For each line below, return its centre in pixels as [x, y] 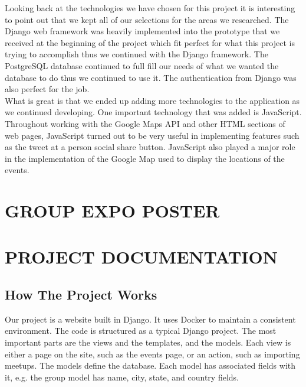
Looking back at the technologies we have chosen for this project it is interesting [150, 8]
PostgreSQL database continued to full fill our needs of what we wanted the [142, 65]
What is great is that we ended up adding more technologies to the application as [152, 100]
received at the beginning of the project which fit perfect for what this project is [150, 42]
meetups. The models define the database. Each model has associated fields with [150, 365]
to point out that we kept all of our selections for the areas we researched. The [147, 19]
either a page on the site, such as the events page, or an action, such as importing [152, 354]
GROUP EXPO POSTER [112, 211]
